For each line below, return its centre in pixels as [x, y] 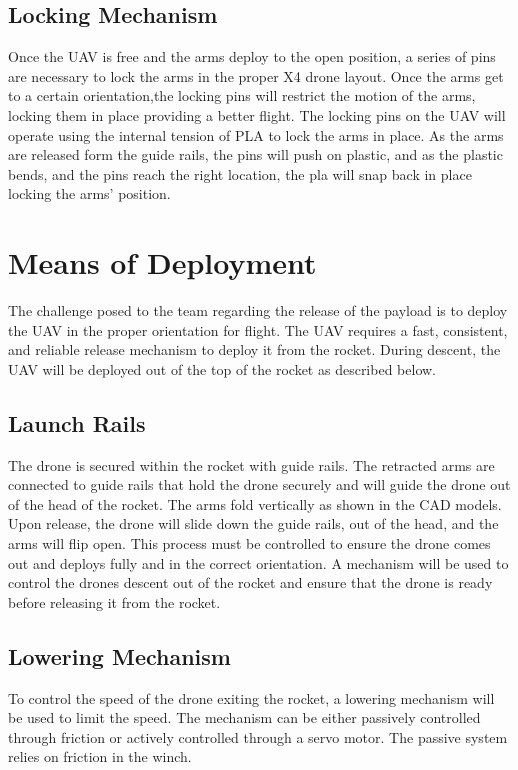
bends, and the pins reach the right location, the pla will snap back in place [240, 173]
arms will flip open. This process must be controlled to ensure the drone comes [249, 543]
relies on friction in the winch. [100, 756]
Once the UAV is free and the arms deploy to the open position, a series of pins [252, 56]
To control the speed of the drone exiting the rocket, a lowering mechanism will [251, 697]
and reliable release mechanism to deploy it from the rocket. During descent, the [254, 349]
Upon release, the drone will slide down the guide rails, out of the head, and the [253, 523]
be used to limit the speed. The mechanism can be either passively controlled [244, 717]
